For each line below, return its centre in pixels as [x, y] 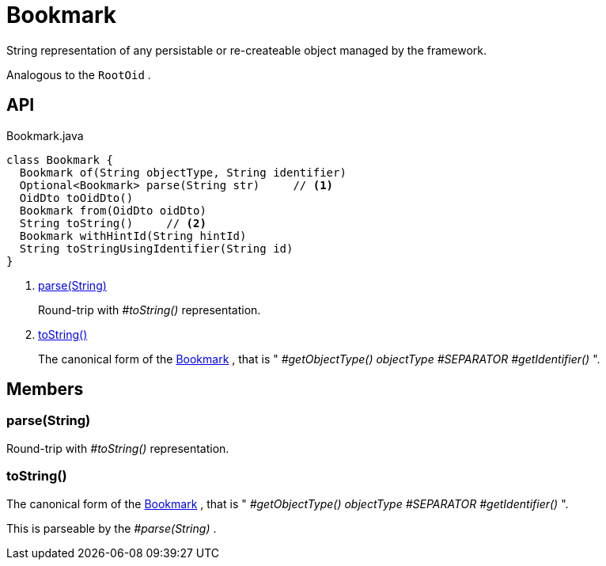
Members [45, 389]
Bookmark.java [45, 135]
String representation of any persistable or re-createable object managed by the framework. [247, 50]
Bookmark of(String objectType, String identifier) [183, 172]
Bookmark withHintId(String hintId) [133, 236]
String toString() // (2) [113, 223]
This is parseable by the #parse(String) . [112, 528]
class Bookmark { [60, 160]
